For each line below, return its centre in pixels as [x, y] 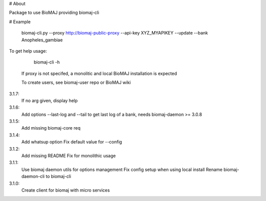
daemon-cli [33, 176]
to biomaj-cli [58, 176]
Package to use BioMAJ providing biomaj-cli [54, 13]
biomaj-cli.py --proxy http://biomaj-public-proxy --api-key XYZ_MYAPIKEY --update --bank [115, 33]
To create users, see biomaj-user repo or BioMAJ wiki [76, 83]
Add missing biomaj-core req [51, 128]
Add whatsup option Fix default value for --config [72, 142]
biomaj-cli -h [47, 62]
